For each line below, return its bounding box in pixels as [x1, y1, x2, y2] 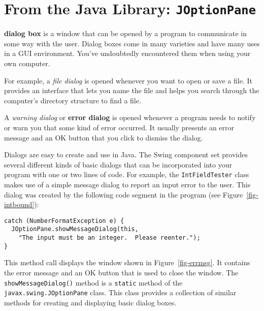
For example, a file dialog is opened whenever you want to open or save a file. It [4, 75, 252, 86]
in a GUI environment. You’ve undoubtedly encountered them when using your [4, 48, 251, 59]
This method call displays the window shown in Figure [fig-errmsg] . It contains [4, 257, 250, 268]
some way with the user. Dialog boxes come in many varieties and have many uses [4, 38, 260, 48]
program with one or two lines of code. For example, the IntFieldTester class [4, 169, 249, 180]
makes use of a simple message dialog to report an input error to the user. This [4, 179, 251, 190]
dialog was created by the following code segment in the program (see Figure [4, 189, 243, 200]
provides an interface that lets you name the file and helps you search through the [4, 85, 259, 96]
